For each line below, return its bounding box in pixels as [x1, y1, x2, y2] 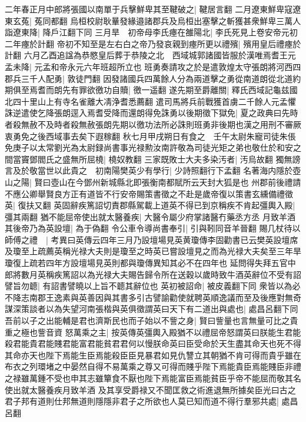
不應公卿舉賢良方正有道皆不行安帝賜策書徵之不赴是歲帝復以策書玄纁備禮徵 [5, 187, 293, 200]
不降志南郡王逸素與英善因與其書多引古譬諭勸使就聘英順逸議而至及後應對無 [5, 291, 293, 303]
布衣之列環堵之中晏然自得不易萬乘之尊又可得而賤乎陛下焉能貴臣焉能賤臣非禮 [5, 360, 301, 373]
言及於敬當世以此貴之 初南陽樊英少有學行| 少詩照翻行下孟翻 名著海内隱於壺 [5, 164, 301, 177]
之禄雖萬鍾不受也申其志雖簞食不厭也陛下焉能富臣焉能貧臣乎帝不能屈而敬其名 [5, 372, 301, 384]
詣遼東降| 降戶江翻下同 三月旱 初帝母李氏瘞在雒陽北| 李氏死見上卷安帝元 [5, 26, 290, 38]
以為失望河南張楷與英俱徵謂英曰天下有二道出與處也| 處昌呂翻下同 [45, 303, 298, 315]
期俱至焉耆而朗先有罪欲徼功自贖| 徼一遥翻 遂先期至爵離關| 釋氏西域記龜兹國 [5, 84, 298, 96]
